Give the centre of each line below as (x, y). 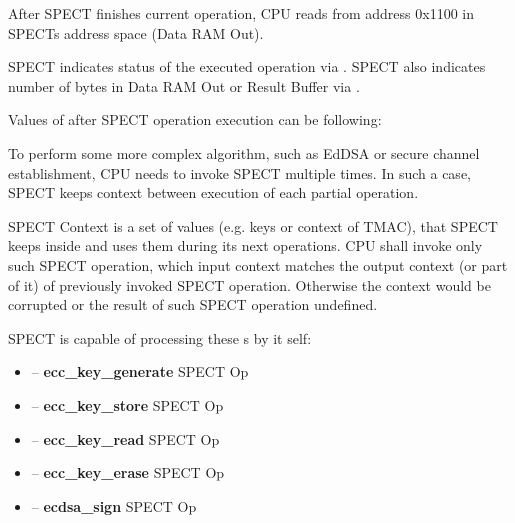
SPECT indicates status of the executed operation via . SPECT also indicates (247, 66)
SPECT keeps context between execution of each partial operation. (213, 192)
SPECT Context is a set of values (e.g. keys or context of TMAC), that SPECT (253, 225)
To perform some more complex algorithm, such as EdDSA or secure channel (244, 152)
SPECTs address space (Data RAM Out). (136, 32)
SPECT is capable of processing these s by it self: (160, 337)
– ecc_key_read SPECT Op (125, 438)
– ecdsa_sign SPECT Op (114, 505)
